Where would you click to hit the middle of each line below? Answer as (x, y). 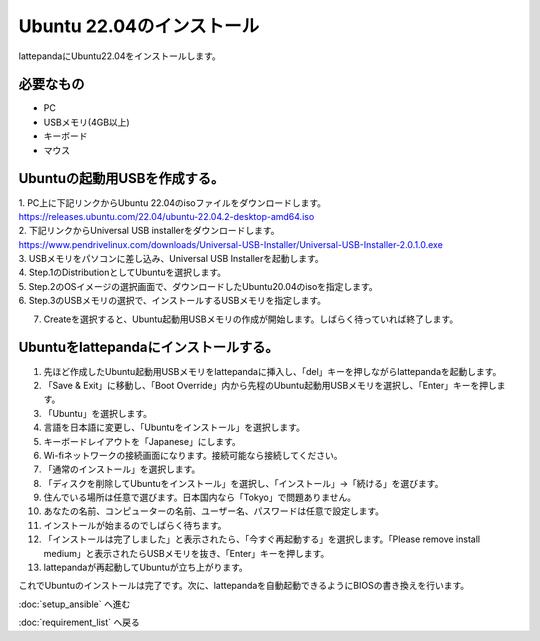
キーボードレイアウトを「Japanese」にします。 (142, 441)
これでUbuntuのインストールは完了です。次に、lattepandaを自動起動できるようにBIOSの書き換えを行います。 (244, 586)
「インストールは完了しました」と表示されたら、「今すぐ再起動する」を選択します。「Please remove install (261, 539)
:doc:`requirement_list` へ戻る (79, 622)
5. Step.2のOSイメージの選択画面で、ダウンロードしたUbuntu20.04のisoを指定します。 (198, 286)
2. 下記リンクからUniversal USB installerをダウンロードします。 (149, 231)
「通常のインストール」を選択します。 (122, 469)
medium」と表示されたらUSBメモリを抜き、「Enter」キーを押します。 (186, 553)
